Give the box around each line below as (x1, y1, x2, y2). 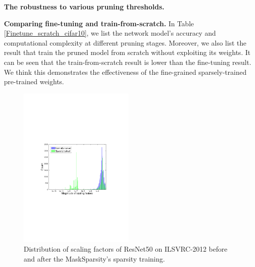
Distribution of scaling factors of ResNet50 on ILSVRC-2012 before (24, 244, 227, 254)
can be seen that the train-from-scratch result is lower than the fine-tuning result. (4, 56, 252, 67)
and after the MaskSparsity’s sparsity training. (24, 253, 165, 264)
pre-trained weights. (4, 76, 64, 87)
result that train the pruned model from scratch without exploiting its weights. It (4, 47, 251, 57)
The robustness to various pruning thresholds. (4, 1, 165, 11)
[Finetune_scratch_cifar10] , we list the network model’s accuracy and (4, 28, 216, 38)
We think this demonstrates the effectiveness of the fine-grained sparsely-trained (4, 66, 247, 77)
